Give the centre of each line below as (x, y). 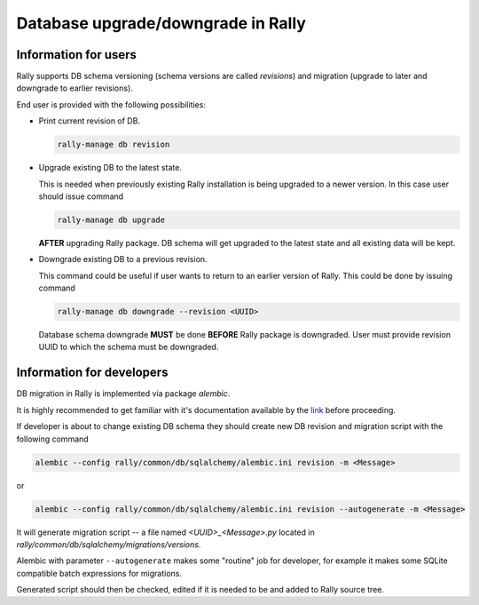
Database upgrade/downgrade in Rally (161, 23)
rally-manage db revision (114, 145)
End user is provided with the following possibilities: (111, 104)
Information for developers (92, 373)
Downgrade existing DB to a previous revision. (123, 259)
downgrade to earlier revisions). (75, 88)
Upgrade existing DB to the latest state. (110, 168)
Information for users (77, 55)
